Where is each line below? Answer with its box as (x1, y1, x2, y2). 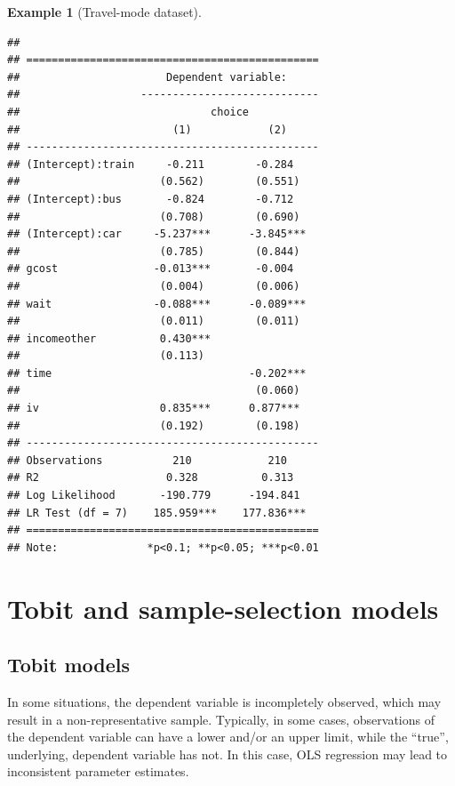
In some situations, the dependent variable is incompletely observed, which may (7, 692, 442, 710)
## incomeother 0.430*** (7, 332, 212, 345)
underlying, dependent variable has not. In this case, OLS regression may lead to (7, 744, 448, 763)
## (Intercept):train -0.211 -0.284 (7, 157, 294, 171)
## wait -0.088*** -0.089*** (7, 297, 307, 310)
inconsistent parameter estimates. (7, 762, 189, 781)
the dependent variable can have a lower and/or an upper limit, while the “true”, (7, 727, 449, 746)
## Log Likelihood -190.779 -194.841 (7, 489, 300, 502)
